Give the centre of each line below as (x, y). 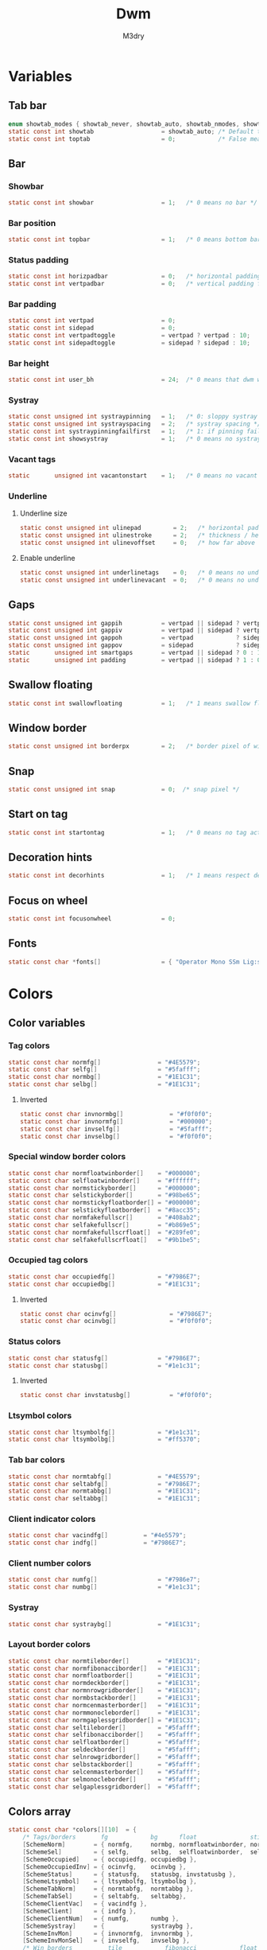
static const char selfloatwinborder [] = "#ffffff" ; (104, 1181)
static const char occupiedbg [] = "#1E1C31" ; (104, 1284)
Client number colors (50, 1563)
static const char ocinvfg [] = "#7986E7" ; (116, 1314)
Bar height (29, 363)
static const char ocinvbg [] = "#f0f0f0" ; (116, 1321)
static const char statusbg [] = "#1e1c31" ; (104, 1365)
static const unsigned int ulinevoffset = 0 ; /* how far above (137, 543)
